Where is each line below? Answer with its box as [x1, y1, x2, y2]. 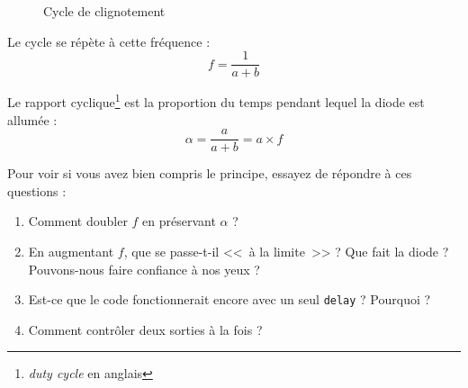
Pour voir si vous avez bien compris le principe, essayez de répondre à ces [7, 164, 412, 183]
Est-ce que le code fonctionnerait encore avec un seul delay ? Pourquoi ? [28, 290, 431, 309]
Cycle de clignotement [43, 2, 166, 20]
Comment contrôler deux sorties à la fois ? [28, 320, 263, 338]
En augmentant [28, 241, 114, 260]
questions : [7, 181, 67, 200]
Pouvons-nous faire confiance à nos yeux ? [28, 259, 260, 278]
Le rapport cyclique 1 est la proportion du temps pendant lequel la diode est [7, 90, 425, 111]
